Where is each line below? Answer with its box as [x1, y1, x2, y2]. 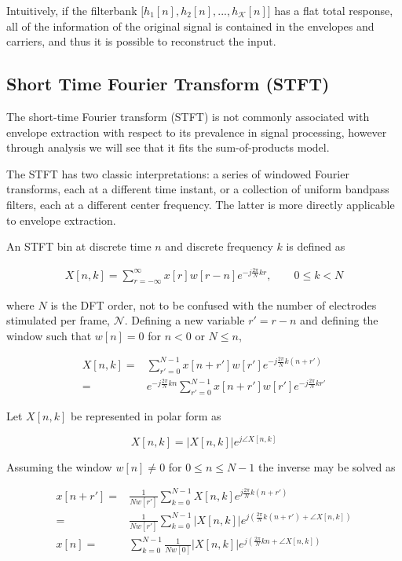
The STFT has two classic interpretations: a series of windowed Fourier [6, 165, 349, 181]
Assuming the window [6, 458, 112, 475]
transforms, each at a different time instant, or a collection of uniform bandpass [6, 181, 389, 197]
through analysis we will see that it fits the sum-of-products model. [6, 139, 330, 156]
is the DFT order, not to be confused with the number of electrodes [50, 296, 377, 313]
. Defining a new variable [124, 312, 245, 328]
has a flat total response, [274, 2, 393, 18]
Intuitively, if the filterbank [6, 2, 137, 18]
